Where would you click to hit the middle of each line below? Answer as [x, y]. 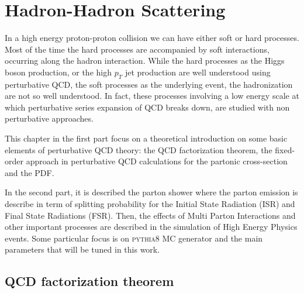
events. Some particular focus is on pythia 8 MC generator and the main [134, 238]
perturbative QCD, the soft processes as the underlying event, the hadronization [149, 84]
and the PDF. [30, 172]
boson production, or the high [58, 72]
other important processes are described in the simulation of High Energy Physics [151, 227]
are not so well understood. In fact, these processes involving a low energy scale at [152, 96]
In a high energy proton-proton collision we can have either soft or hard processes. [152, 38]
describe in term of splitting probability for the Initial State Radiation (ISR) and [150, 204]
